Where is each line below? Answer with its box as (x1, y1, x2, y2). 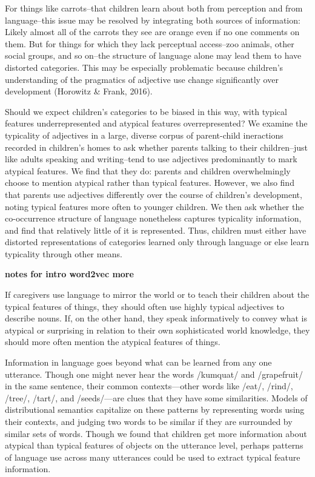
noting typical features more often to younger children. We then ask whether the (5, 200, 304, 212)
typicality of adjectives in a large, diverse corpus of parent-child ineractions (5, 128, 283, 141)
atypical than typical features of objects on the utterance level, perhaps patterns (5, 439, 303, 452)
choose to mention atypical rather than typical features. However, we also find (5, 176, 294, 189)
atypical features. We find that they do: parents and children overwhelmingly (5, 164, 291, 177)
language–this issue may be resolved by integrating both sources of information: (5, 13, 300, 26)
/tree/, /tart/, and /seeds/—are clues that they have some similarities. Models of (5, 391, 308, 404)
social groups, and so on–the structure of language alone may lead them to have (5, 49, 302, 62)
